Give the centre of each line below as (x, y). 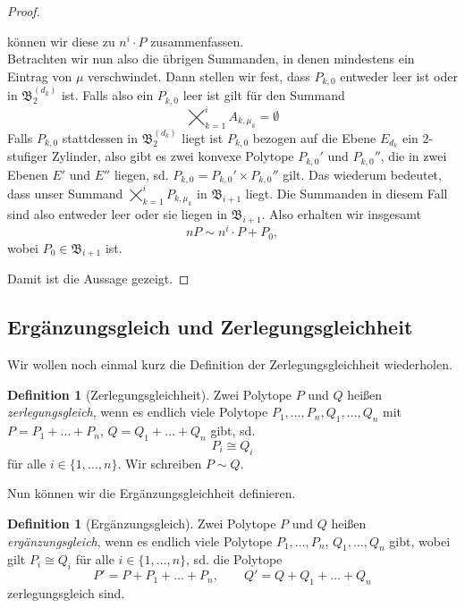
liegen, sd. (141, 174)
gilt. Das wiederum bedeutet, (362, 174)
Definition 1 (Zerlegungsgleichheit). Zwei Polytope (150, 394)
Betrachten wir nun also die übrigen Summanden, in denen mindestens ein (211, 59)
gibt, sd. (233, 431)
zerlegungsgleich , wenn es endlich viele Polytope (138, 412)
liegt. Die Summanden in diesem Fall (347, 193)
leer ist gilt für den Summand (264, 95)
